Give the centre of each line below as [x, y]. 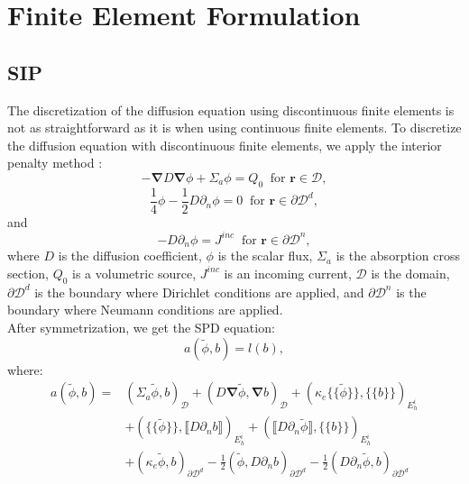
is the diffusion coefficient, [130, 256]
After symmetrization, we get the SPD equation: [141, 327]
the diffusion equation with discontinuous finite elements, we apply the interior [225, 145]
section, [28, 273]
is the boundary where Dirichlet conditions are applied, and [199, 292]
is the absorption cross [398, 256]
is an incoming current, [288, 273]
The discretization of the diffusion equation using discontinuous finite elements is [231, 110]
